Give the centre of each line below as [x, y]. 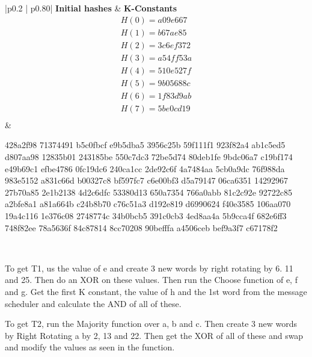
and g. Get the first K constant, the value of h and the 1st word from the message [156, 291]
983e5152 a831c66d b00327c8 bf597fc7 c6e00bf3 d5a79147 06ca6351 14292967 [146, 180]
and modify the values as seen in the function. [90, 347]
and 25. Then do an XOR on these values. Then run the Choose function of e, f [151, 280]
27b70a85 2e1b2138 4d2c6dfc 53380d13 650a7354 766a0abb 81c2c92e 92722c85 [148, 192]
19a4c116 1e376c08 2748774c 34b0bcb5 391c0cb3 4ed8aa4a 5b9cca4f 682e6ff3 [146, 216]
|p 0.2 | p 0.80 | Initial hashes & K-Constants [91, 8]
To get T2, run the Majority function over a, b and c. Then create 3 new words [151, 324]
